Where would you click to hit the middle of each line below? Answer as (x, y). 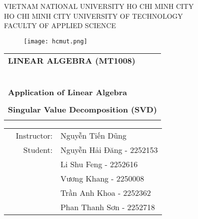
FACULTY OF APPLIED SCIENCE (60, 25)
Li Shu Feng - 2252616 (99, 164)
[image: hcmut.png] (56, 41)
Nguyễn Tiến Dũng (93, 136)
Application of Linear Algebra (68, 92)
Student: (38, 150)
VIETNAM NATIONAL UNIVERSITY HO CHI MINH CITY (99, 6)
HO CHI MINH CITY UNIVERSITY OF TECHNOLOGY (94, 16)
